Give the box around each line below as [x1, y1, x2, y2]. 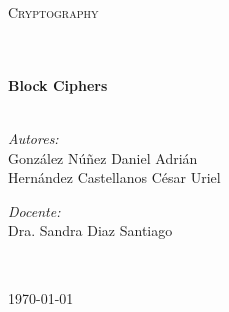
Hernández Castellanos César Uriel [8, 167, 221, 188]
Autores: [8, 127, 59, 148]
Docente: [8, 200, 61, 221]
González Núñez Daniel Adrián [8, 147, 198, 168]
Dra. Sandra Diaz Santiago [8, 220, 173, 241]
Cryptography [8, 2, 99, 22]
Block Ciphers [8, 74, 108, 95]
